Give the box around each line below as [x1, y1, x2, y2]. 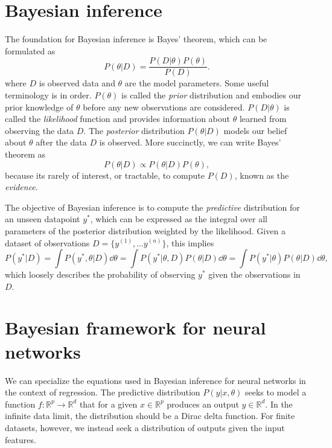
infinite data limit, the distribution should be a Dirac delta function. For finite [5, 409, 295, 422]
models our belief [223, 124, 287, 136]
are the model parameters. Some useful [124, 77, 269, 89]
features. [5, 433, 36, 446]
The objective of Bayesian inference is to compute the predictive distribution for [5, 200, 300, 213]
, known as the [234, 168, 289, 181]
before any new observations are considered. [83, 100, 245, 113]
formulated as [5, 44, 56, 57]
